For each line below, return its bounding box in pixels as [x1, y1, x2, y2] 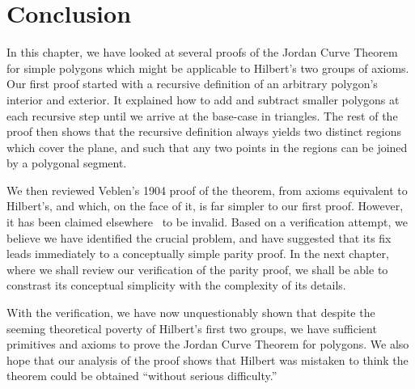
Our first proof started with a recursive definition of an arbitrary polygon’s [6, 75, 378, 92]
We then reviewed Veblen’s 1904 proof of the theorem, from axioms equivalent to [6, 181, 408, 198]
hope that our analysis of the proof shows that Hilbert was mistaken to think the [6, 351, 409, 368]
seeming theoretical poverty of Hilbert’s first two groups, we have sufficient [6, 319, 377, 336]
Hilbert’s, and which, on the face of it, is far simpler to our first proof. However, [6, 197, 404, 214]
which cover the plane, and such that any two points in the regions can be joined [6, 138, 408, 155]
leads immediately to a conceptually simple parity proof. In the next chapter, [6, 245, 389, 262]
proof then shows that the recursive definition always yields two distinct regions [6, 123, 401, 140]
